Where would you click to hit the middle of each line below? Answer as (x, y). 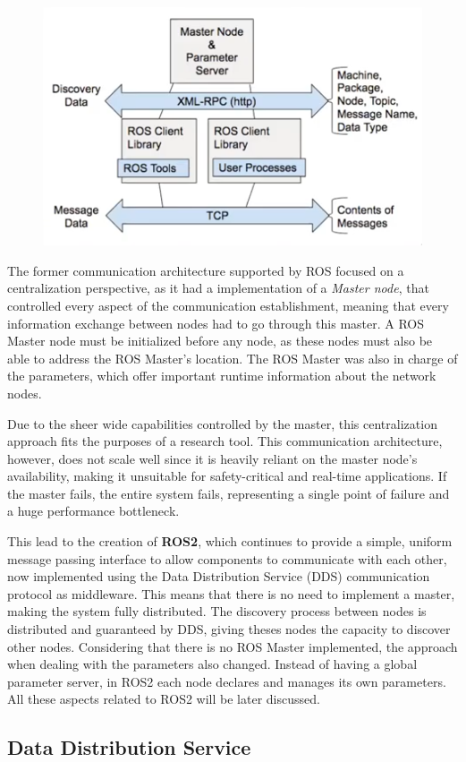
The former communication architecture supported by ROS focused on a (206, 270)
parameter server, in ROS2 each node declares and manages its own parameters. (227, 681)
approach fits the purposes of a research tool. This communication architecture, (225, 441)
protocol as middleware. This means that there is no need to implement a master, (231, 593)
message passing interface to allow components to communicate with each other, (227, 558)
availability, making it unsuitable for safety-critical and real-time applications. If (227, 476)
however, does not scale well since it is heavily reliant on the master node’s (212, 458)
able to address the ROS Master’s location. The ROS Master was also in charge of (233, 358)
